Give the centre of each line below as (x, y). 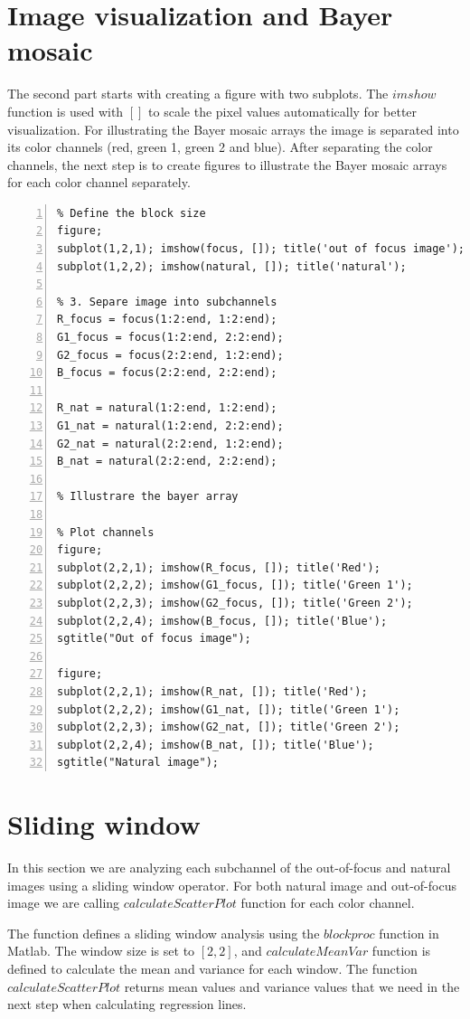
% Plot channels (106, 532)
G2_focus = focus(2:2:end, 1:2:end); (170, 355)
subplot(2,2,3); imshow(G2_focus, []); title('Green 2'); (235, 603)
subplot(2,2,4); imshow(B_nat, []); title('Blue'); (216, 745)
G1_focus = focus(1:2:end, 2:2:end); (170, 338)
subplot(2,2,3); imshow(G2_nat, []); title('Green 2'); (229, 727)
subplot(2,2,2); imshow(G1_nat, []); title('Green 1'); (229, 709)
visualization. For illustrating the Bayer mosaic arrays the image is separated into (233, 129)
